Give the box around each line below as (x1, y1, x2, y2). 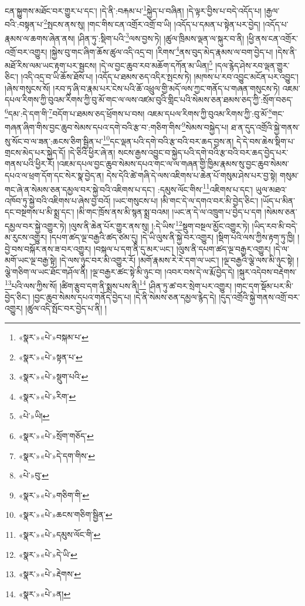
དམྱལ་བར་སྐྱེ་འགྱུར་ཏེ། (5, 219, 66, 232)
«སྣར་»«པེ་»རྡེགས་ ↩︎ (18, 568, 82, 580)
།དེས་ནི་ (276, 45, 297, 58)
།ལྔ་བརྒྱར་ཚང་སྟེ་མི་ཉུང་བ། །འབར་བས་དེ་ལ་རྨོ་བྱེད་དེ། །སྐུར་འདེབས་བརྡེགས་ (90, 266, 297, 278)
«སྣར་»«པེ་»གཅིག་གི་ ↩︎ (18, 488, 90, 501)
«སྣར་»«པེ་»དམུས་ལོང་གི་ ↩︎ (18, 528, 101, 540)
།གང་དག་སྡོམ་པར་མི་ (234, 279, 293, 292)
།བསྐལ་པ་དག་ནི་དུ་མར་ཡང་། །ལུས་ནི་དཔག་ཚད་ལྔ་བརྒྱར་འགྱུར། (93, 242, 271, 255)
